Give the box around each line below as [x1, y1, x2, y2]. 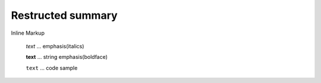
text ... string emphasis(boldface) [26, 54, 108, 61]
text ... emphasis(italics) [26, 42, 84, 49]
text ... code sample [26, 64, 78, 71]
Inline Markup [11, 29, 45, 36]
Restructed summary [11, 9, 118, 22]
